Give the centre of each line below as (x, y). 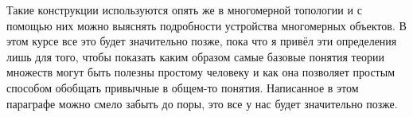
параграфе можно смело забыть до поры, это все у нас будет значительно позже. (202, 103)
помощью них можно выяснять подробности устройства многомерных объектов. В (206, 25)
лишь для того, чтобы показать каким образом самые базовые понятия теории (195, 56)
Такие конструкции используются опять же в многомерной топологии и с (184, 10)
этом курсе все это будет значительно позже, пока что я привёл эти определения (202, 41)
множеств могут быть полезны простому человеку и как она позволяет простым (201, 72)
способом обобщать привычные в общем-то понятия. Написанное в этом (183, 87)
